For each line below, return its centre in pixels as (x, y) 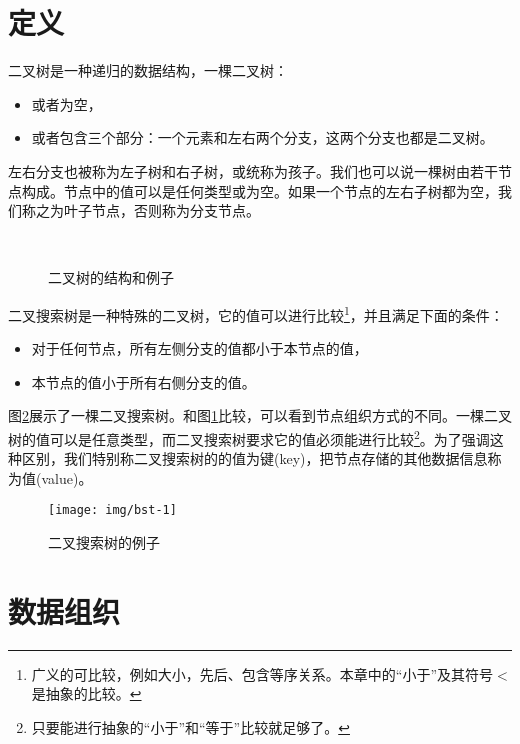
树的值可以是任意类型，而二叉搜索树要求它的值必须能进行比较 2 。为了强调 (249, 437)
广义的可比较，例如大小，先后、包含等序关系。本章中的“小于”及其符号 (262, 673)
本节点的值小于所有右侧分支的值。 (143, 381)
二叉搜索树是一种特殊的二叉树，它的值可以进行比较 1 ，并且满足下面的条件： (256, 313)
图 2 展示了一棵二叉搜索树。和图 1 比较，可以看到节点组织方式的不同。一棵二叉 (260, 415)
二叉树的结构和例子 (111, 277)
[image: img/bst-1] (112, 510)
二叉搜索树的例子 (104, 542)
